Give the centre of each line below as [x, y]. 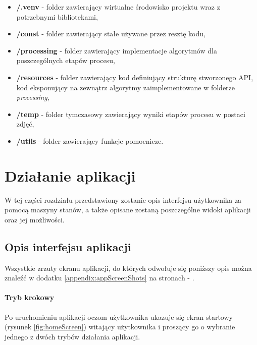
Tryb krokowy [30, 297]
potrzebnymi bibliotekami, [57, 16]
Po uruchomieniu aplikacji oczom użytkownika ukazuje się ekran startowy [119, 317]
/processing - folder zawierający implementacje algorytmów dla [117, 50]
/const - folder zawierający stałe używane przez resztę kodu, [111, 34]
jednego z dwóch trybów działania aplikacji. [72, 336]
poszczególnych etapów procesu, [66, 60]
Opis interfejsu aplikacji [68, 246]
